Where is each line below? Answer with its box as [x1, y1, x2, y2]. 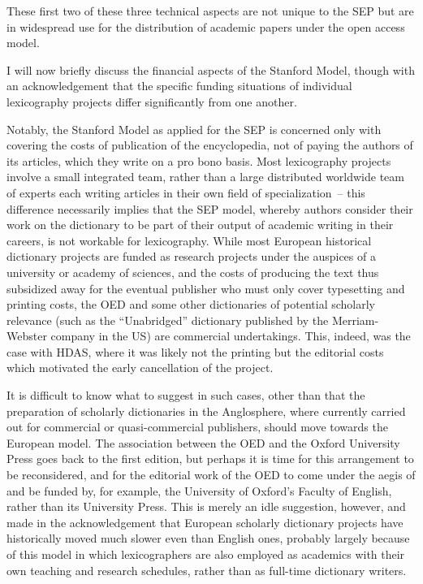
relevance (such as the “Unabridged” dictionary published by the [6, 311, 329, 328]
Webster [6, 327, 47, 344]
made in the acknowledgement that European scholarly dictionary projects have [6, 513, 404, 530]
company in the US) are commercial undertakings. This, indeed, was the [50, 327, 411, 344]
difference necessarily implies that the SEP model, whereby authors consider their [6, 200, 413, 217]
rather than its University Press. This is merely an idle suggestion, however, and [6, 498, 406, 515]
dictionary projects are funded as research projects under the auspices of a [6, 248, 376, 265]
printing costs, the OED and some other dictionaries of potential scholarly [6, 296, 376, 313]
